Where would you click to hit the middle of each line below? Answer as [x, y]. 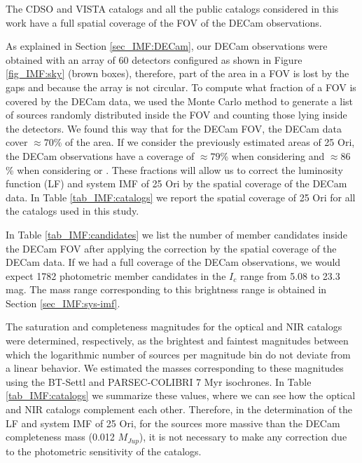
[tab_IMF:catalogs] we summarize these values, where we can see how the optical [181, 395]
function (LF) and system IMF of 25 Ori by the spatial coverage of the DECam [176, 183]
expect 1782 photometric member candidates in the [116, 275]
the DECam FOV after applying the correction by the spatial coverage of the [171, 248]
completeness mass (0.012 [60, 437]
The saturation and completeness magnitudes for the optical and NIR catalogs [174, 327]
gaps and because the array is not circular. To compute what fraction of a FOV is [181, 87]
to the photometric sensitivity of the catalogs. [104, 451]
